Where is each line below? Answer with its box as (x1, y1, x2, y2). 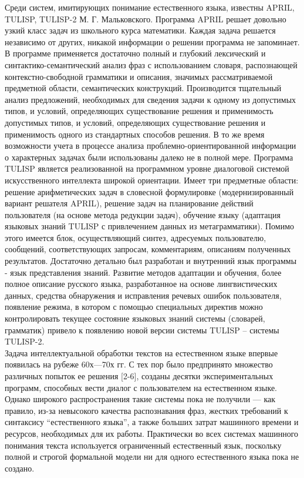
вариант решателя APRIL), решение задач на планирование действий (5, 197, 254, 209)
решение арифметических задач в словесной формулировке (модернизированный (5, 185, 294, 198)
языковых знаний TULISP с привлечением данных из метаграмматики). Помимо (5, 220, 295, 232)
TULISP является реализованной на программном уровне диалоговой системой (5, 162, 289, 175)
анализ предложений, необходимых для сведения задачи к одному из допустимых (5, 93, 296, 105)
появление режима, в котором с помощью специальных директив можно (5, 300, 263, 313)
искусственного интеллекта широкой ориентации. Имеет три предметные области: (5, 173, 299, 186)
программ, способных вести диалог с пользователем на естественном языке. (5, 381, 277, 393)
